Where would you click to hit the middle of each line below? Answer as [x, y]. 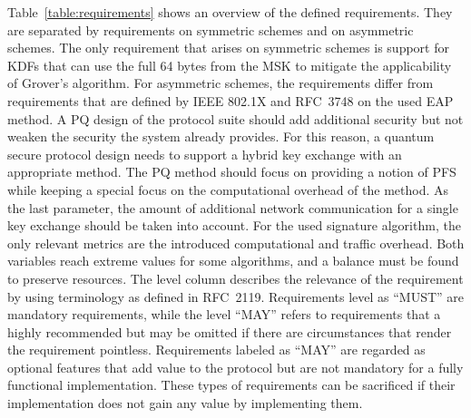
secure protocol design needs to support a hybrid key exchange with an [205, 154]
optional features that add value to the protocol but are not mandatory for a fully [235, 367]
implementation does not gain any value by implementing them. [185, 403]
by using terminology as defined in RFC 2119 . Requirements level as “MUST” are [236, 296]
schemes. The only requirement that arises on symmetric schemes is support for [228, 48]
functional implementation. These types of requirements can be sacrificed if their [231, 385]
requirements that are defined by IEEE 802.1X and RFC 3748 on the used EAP [231, 100]
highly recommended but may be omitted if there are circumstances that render [230, 331]
